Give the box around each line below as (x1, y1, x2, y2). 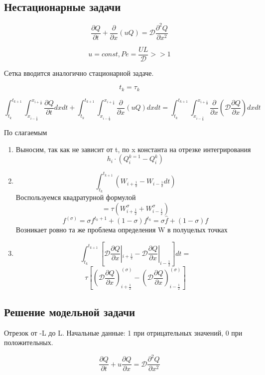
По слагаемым (4, 127, 47, 138)
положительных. (4, 337, 53, 348)
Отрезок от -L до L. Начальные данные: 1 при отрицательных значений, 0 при (4, 327, 243, 338)
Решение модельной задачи (4, 304, 135, 319)
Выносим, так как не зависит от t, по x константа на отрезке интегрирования (15, 144, 251, 154)
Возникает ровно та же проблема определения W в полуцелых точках (15, 224, 228, 235)
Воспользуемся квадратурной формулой (15, 192, 136, 202)
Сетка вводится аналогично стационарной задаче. (4, 67, 154, 78)
